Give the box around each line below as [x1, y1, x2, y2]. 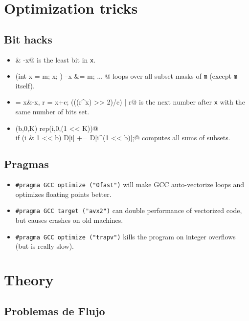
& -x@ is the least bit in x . [15, 54, 96, 64]
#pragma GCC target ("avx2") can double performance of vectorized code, [15, 205, 242, 215]
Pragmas [4, 156, 49, 171]
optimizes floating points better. [15, 189, 112, 199]
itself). [15, 80, 35, 90]
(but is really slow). [15, 241, 74, 251]
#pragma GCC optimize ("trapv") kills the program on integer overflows [15, 231, 236, 241]
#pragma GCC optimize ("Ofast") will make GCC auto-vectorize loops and [15, 179, 245, 190]
